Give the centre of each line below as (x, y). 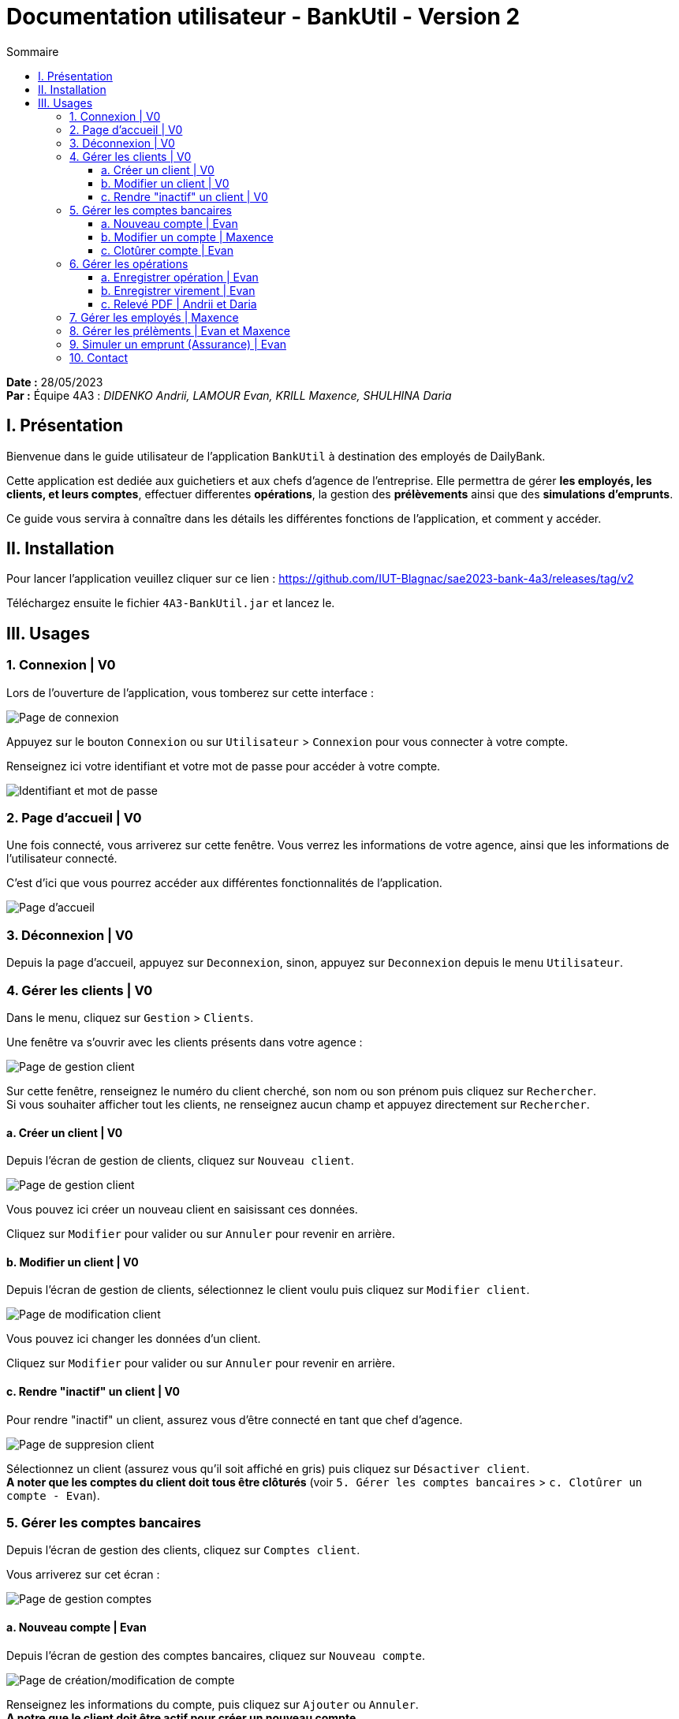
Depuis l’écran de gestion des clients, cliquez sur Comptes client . (183, 1550)
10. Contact (99, 357)
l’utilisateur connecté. (62, 859)
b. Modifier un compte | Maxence (187, 237)
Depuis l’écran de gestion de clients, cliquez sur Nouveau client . (180, 1161)
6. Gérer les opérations (129, 263)
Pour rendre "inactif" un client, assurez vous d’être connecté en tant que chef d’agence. (235, 1419)
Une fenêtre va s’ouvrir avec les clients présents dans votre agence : (185, 1042)
